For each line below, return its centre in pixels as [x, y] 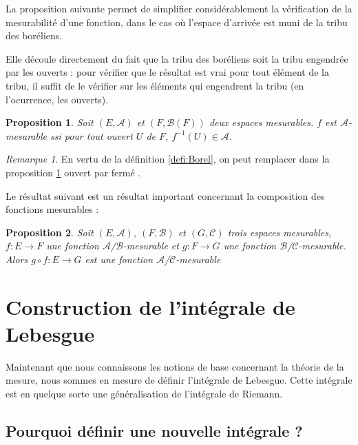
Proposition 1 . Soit [50, 122]
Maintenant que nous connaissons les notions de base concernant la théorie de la [175, 366]
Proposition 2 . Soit [50, 232]
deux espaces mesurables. [261, 122]
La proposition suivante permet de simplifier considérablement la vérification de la [179, 8]
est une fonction [119, 259]
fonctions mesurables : [52, 209]
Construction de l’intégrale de [150, 306]
